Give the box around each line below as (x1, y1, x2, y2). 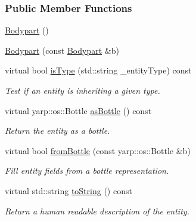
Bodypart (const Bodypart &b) (5, 44, 119, 56)
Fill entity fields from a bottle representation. (5, 164, 169, 177)
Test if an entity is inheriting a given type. (5, 84, 160, 96)
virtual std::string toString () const (5, 184, 132, 197)
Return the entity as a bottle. (5, 124, 110, 137)
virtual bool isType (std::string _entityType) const (5, 64, 192, 76)
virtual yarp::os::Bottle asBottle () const (5, 104, 152, 116)
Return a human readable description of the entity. (5, 204, 189, 217)
